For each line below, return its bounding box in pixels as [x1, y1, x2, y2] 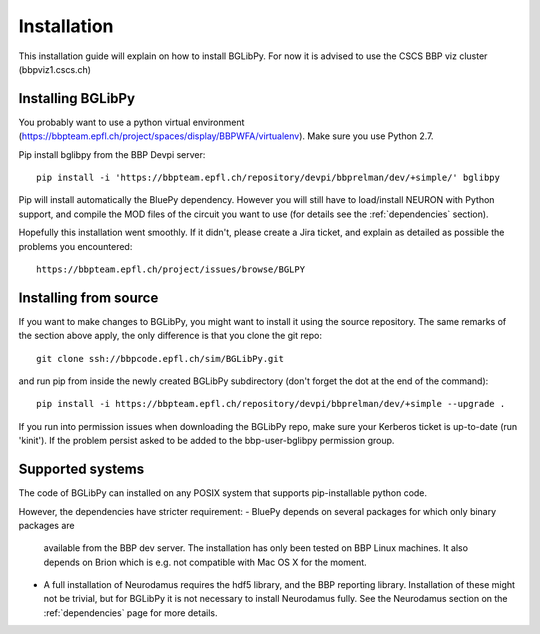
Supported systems [18, 461, 145, 478]
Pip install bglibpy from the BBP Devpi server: [18, 148, 206, 160]
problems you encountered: [18, 240, 133, 252]
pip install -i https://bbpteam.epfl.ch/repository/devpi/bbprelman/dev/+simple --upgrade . [36, 398, 506, 410]
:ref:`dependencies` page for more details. [43, 606, 218, 619]
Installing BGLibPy [18, 90, 135, 107]
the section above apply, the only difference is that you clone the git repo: [18, 330, 322, 342]
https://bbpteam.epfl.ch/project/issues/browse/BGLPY [36, 263, 305, 275]
